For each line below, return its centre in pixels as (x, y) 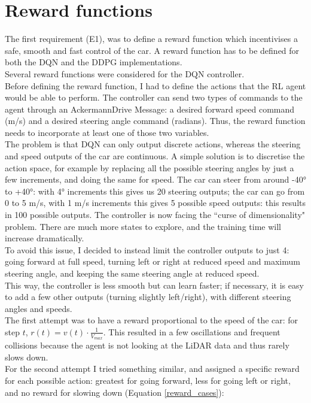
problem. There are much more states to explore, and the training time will (143, 226)
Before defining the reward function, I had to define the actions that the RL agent (155, 85)
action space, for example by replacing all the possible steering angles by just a (150, 167)
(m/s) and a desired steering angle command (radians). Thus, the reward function (155, 121)
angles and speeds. (39, 308)
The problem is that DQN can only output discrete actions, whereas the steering (153, 144)
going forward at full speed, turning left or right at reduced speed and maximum (153, 261)
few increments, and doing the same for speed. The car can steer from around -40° (155, 179)
